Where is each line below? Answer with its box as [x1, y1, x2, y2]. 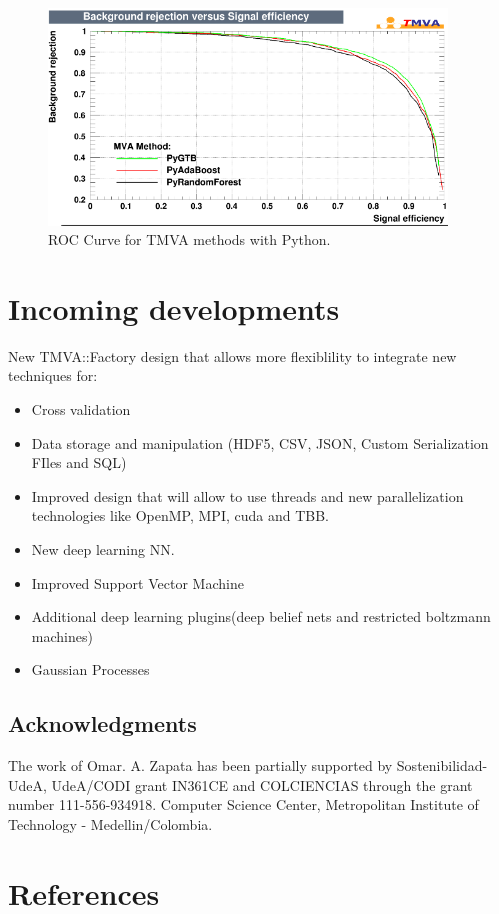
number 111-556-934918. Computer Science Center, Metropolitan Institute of [8, 794, 479, 815]
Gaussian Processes [31, 659, 150, 680]
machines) [31, 625, 93, 646]
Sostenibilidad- [396, 755, 488, 776]
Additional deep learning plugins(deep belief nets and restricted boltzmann [31, 606, 491, 627]
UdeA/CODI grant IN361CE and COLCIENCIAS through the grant [51, 774, 473, 795]
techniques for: [8, 365, 98, 386]
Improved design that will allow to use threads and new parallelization [31, 485, 464, 506]
